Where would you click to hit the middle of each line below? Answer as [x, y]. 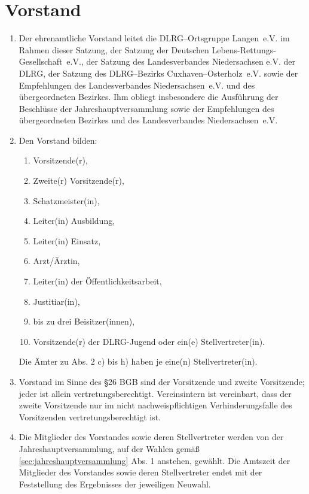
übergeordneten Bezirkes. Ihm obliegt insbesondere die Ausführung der [149, 97]
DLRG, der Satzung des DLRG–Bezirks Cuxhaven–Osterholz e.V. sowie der [158, 73]
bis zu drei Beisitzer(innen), [84, 321]
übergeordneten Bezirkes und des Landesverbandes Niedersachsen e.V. [148, 120]
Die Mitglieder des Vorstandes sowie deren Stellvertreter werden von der [151, 437]
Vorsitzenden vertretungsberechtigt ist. [90, 416]
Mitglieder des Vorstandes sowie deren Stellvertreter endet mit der [140, 472]
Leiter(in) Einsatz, [67, 240]
